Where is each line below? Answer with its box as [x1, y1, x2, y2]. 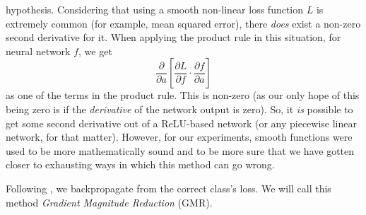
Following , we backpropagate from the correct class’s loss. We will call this [6, 180, 331, 195]
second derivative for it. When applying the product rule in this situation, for [6, 30, 341, 45]
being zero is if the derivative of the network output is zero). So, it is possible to [6, 101, 353, 116]
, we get [78, 43, 112, 58]
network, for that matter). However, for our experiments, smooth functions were [6, 129, 353, 144]
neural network [6, 43, 71, 58]
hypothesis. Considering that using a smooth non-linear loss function [6, 2, 304, 16]
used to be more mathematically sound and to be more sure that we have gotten [6, 143, 355, 158]
